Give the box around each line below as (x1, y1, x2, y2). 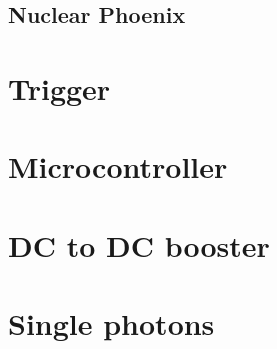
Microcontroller (8, 146, 228, 187)
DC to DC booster (8, 224, 270, 265)
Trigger (8, 67, 111, 108)
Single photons (8, 303, 215, 344)
